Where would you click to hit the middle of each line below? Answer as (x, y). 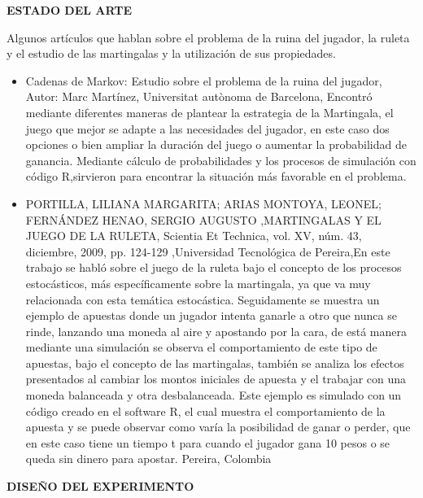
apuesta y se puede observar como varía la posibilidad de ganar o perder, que (218, 427)
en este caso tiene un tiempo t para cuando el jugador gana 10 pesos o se (208, 442)
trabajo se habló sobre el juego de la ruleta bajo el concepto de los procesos (214, 267)
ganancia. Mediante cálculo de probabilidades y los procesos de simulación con (221, 160)
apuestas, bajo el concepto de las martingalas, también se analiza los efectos (215, 363)
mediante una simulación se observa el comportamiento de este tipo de (201, 347)
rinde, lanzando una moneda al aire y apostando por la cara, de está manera (216, 331)
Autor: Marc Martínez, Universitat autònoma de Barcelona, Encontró (199, 96)
